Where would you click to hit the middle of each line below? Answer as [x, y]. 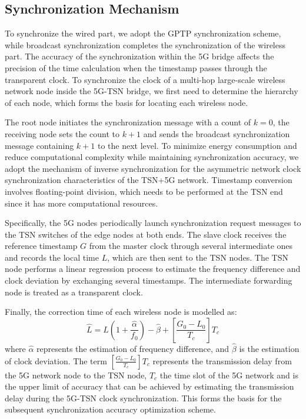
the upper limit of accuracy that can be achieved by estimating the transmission [149, 386]
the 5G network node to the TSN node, [76, 375]
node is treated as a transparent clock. [74, 292]
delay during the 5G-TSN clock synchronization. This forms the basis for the [143, 398]
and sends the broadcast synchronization [217, 133]
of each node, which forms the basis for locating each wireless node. [127, 102]
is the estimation [269, 349]
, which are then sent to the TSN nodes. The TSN [198, 257]
